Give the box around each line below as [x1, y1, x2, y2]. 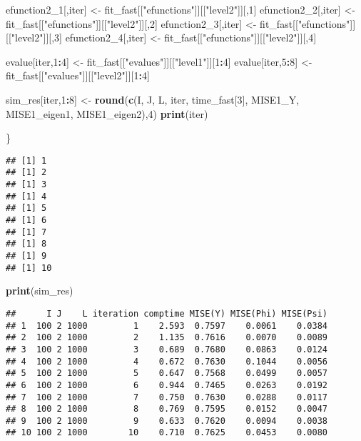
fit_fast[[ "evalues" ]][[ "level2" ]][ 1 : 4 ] [6, 68, 150, 83]
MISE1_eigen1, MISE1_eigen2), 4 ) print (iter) [6, 106, 208, 121]
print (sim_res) [6, 283, 73, 298]
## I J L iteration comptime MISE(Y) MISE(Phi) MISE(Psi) [6, 308, 328, 319]
